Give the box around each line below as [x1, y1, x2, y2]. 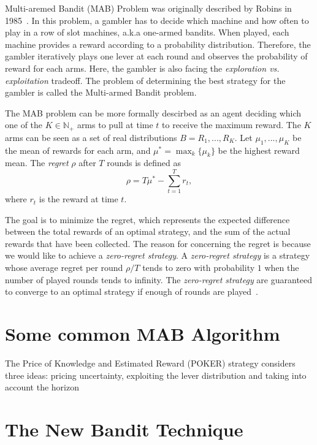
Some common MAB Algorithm [5, 321, 280, 346]
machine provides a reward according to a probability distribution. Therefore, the [5, 37, 311, 50]
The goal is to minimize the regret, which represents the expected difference [5, 213, 290, 226]
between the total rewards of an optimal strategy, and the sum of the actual [5, 225, 291, 238]
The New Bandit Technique [5, 416, 243, 441]
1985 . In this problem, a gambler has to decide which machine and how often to [5, 13, 309, 26]
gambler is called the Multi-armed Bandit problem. [5, 86, 197, 99]
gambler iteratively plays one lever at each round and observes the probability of [5, 50, 308, 63]
